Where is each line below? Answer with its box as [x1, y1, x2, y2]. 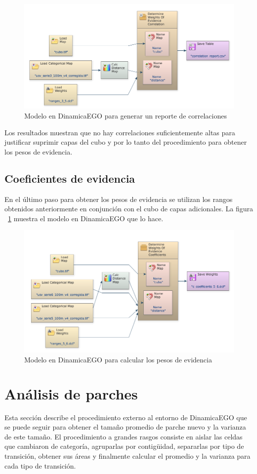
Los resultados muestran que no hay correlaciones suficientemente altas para [4, 127, 235, 137]
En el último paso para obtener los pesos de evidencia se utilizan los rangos [4, 194, 233, 204]
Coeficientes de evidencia [4, 170, 135, 186]
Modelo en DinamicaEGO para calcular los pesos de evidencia [24, 354, 212, 364]
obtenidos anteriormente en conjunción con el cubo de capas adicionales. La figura [4, 203, 253, 214]
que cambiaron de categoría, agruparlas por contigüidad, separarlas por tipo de [4, 441, 244, 451]
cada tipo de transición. [4, 460, 76, 471]
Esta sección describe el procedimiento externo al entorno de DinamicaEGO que [4, 412, 247, 422]
